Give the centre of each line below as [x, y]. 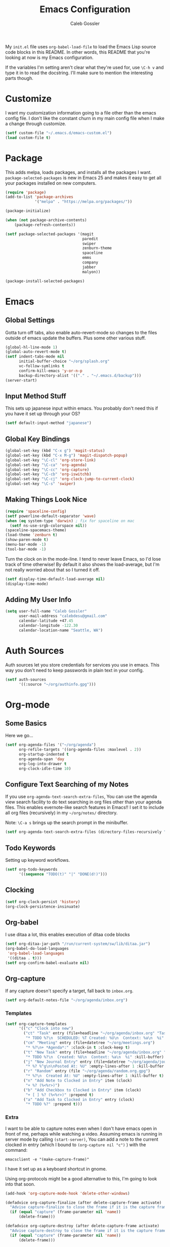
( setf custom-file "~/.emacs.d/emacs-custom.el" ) [59, 133]
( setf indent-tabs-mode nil [35, 357]
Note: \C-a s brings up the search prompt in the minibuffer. [67, 823]
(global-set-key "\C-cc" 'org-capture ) [47, 470]
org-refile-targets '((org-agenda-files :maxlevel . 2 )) [80, 750]
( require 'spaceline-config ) [36, 511]
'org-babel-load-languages [36, 953]
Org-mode [28, 704]
